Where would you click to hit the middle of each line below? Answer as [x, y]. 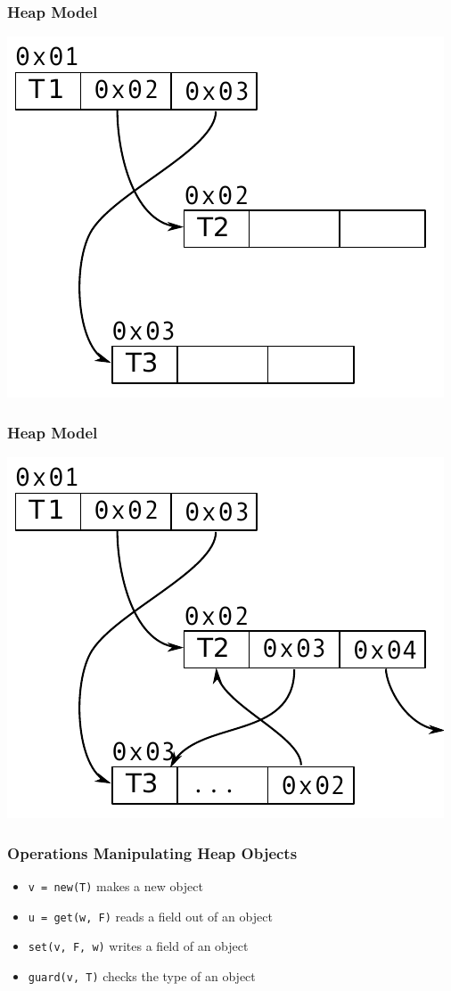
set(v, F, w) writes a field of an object [138, 946]
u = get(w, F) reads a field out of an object [150, 916]
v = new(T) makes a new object [115, 885]
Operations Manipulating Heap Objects [152, 852]
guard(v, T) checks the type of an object [142, 975]
